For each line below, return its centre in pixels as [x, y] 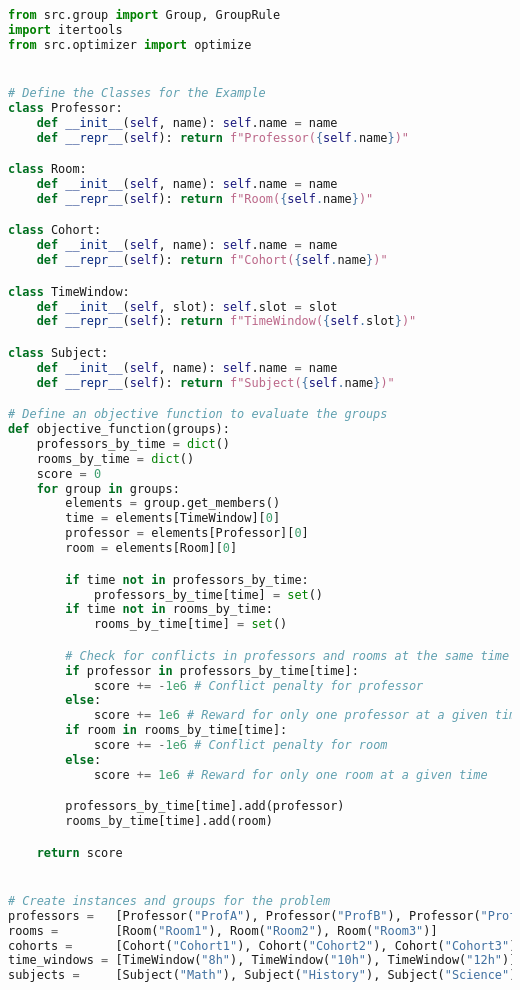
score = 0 [69, 473]
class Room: [47, 169]
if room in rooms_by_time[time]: [176, 730]
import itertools [65, 29]
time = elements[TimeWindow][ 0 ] [173, 518]
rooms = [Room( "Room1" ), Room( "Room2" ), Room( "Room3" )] [223, 930]
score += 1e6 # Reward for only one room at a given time [290, 774]
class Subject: [58, 352]
